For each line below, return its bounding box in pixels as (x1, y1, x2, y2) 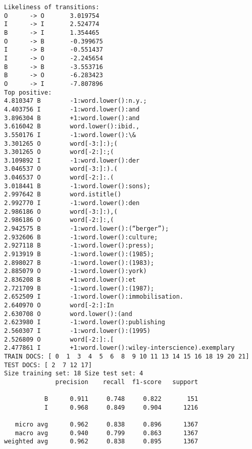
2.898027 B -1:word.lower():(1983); (4, 259, 154, 266)
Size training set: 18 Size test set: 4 (4, 370, 144, 377)
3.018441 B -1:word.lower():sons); (4, 182, 151, 190)
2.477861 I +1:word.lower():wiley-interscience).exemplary (4, 344, 235, 352)
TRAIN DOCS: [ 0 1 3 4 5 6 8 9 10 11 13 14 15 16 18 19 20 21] (4, 352, 249, 360)
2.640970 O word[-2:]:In (4, 301, 114, 309)
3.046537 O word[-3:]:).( (4, 165, 118, 173)
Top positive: (4, 88, 52, 96)
